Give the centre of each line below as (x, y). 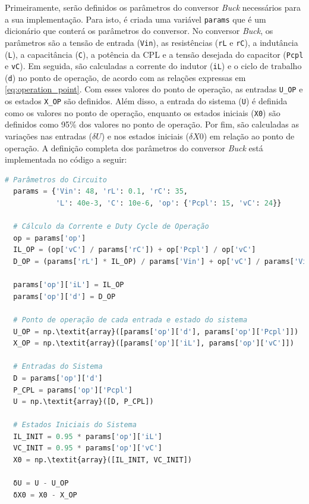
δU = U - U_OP (41, 483)
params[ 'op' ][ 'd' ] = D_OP (64, 296)
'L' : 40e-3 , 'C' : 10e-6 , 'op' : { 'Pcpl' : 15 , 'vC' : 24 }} (168, 203)
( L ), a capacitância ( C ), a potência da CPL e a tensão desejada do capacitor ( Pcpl (154, 54)
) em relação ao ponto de (249, 136)
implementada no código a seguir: (66, 159)
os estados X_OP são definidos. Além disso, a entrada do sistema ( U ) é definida (146, 101)
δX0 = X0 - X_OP (45, 495)
